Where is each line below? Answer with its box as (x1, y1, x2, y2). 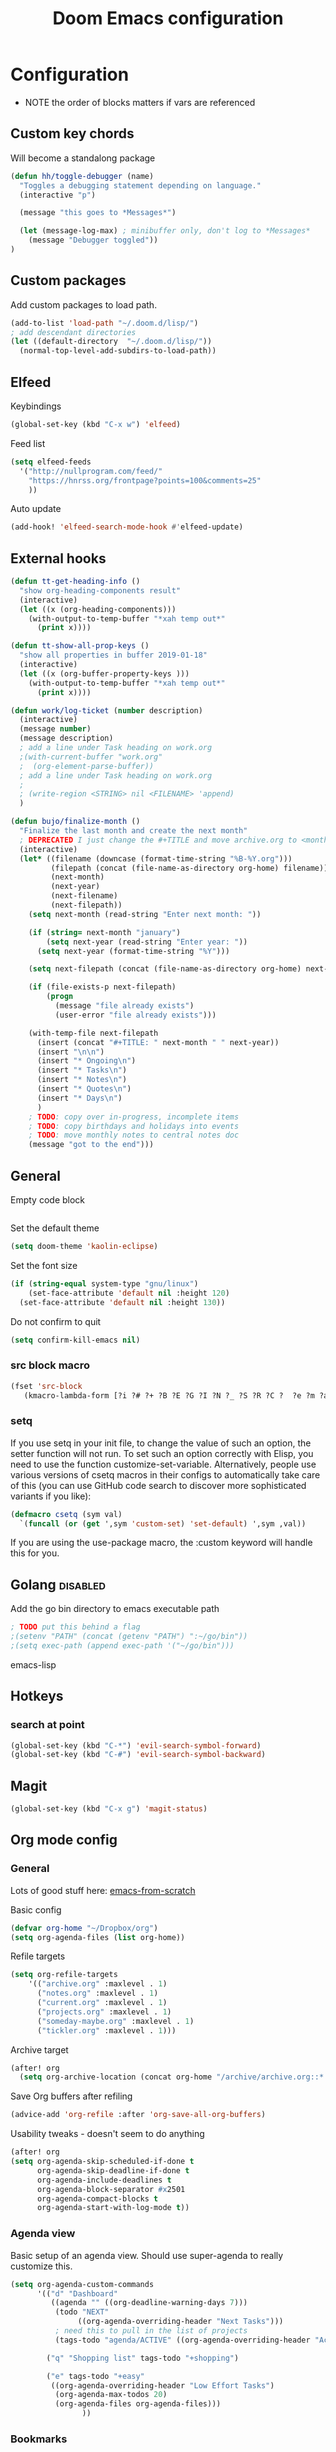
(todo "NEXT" (54, 2307, 110, 2317)
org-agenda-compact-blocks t (36, 2193, 159, 2204)
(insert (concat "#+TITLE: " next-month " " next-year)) (36, 1037, 280, 1047)
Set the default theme (10, 1222, 100, 1234)
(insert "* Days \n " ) (36, 1093, 123, 1103)
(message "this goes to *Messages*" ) (19, 208, 177, 218)
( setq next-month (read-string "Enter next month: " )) (28, 909, 262, 919)
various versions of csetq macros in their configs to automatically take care (10, 1468, 321, 1481)
